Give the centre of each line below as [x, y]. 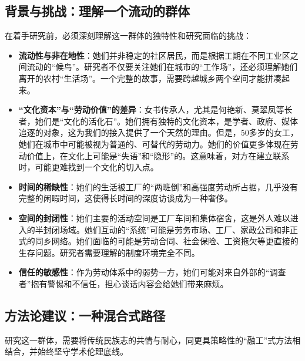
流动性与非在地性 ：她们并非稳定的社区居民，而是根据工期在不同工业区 [154, 55]
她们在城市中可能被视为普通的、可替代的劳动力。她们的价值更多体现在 [154, 144]
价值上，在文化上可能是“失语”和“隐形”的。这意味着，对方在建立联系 [158, 155]
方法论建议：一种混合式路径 [85, 315]
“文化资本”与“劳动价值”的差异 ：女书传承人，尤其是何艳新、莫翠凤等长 [155, 109]
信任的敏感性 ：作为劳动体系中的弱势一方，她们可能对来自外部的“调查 [152, 272]
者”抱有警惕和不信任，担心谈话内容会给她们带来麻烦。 [123, 283]
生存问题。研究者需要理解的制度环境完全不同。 [109, 252]
